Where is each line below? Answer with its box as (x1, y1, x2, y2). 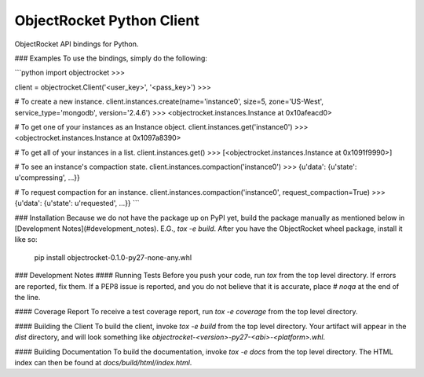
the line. (14, 292, 41, 302)
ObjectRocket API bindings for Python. (14, 39, 139, 49)
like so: (14, 235, 38, 244)
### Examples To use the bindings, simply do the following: (14, 53, 208, 63)
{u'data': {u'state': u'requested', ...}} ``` (14, 199, 141, 208)
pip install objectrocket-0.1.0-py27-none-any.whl (34, 252, 192, 262)
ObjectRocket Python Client (14, 12, 199, 29)
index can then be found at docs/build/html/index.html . (14, 357, 192, 367)
